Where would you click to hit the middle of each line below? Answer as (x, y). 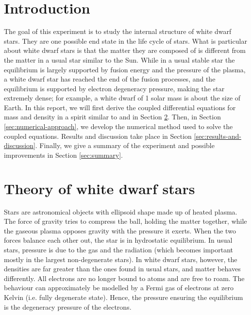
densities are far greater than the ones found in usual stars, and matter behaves (122, 269)
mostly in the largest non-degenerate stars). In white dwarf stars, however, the (121, 259)
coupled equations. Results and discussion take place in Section (98, 136)
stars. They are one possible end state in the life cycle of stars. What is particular (125, 41)
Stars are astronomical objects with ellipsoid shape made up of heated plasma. (121, 211)
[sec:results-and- (218, 136)
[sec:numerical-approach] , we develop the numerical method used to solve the (118, 126)
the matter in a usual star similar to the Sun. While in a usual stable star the (119, 59)
